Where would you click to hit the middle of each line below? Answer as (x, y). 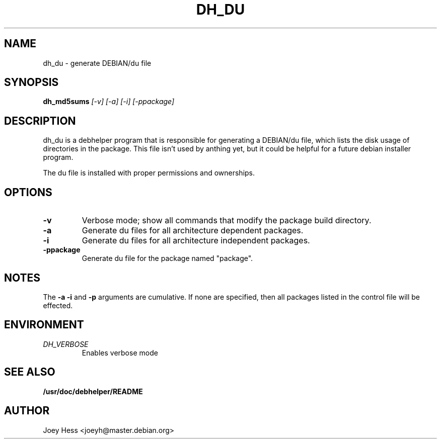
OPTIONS (28, 192)
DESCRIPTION (40, 121)
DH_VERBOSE (66, 344)
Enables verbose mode (120, 352)
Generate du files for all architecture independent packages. (196, 241)
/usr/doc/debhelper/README (93, 391)
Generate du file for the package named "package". (167, 258)
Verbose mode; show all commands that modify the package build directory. (227, 220)
